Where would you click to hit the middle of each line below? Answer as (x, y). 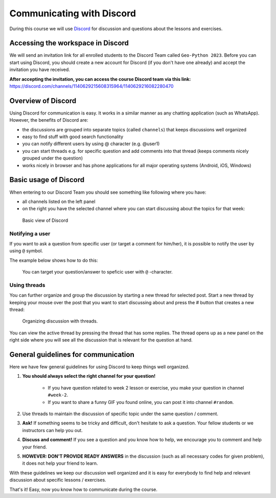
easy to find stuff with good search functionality (73, 137)
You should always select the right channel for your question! (89, 376)
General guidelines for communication (72, 355)
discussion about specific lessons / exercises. (58, 480)
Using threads (27, 285)
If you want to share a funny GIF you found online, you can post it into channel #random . (141, 402)
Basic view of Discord (45, 220)
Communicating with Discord (73, 13)
